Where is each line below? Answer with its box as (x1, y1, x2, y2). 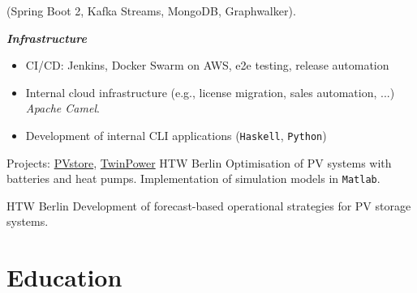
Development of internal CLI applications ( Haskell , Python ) (25, 126, 327, 143)
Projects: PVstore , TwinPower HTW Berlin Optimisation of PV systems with (6, 154, 392, 171)
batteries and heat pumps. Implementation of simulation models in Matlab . (6, 170, 380, 187)
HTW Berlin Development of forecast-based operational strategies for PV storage (6, 197, 411, 214)
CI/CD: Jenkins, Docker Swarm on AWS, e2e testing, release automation (25, 57, 389, 74)
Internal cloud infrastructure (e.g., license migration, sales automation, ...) (25, 83, 395, 100)
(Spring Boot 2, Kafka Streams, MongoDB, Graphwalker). (6, 2, 296, 19)
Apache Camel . (25, 100, 100, 117)
